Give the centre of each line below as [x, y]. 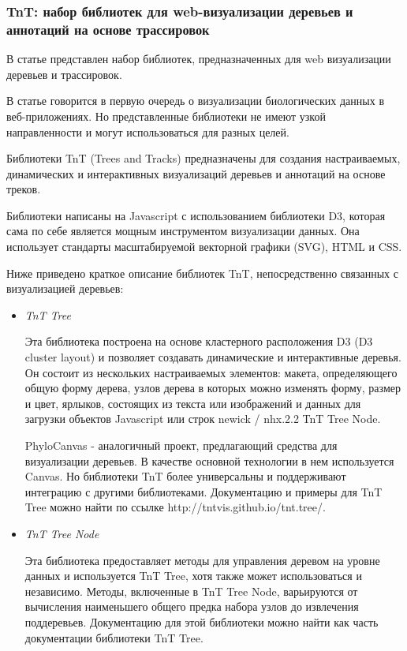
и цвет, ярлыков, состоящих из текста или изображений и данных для [193, 403]
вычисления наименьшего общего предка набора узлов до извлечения [192, 606]
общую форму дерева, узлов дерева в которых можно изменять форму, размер [213, 388]
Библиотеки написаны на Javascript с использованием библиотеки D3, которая [196, 215]
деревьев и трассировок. [64, 74]
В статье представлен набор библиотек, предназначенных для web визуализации [199, 59]
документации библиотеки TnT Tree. [114, 637]
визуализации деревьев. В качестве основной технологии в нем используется [209, 460]
